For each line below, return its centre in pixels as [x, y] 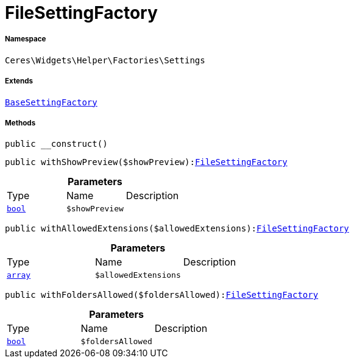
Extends [19, 81]
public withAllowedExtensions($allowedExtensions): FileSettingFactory [177, 229]
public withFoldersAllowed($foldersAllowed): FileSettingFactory [162, 295]
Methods [20, 123]
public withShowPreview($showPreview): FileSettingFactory [146, 162]
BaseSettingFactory [51, 102]
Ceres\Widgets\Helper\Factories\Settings [105, 60]
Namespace [26, 39]
